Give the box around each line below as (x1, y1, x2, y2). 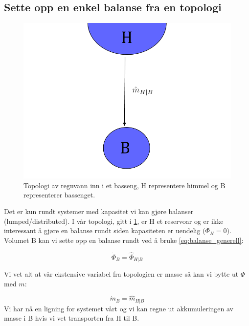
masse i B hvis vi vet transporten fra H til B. (4, 313, 139, 323)
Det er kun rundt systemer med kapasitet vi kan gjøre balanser (4, 206, 194, 216)
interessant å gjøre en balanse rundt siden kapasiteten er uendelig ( (4, 225, 205, 236)
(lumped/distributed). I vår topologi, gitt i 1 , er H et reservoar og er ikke (4, 216, 224, 226)
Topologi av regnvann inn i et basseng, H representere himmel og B (23, 180, 226, 190)
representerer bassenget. (23, 190, 95, 200)
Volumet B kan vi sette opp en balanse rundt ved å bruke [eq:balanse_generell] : (4, 235, 244, 245)
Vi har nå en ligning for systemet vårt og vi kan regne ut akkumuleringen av (4, 303, 233, 313)
